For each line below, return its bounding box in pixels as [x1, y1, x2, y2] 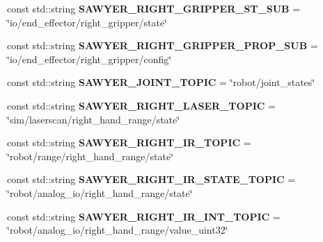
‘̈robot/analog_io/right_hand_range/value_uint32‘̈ [7, 223, 228, 237]
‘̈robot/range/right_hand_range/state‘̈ [7, 148, 174, 163]
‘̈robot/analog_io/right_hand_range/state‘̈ [7, 185, 193, 200]
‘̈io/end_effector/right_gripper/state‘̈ [7, 15, 168, 29]
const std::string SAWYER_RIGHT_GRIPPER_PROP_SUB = [7, 38, 318, 53]
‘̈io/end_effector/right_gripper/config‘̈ [7, 51, 172, 66]
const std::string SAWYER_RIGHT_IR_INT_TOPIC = [7, 209, 281, 223]
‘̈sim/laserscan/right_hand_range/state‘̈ [7, 112, 180, 126]
